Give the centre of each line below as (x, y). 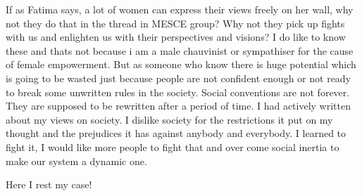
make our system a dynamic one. (76, 161)
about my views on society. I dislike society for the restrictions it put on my (169, 119)
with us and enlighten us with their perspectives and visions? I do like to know (176, 37)
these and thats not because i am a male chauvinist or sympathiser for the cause (180, 50)
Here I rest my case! (49, 184)
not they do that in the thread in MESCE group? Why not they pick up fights (175, 23)
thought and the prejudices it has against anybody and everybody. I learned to (176, 133)
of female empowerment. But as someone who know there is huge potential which (181, 64)
